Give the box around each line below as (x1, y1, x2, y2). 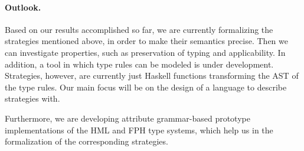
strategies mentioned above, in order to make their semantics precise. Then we (5, 35, 289, 47)
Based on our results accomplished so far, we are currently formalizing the (5, 23, 273, 35)
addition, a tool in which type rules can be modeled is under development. (5, 58, 274, 70)
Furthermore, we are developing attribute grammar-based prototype (5, 112, 250, 124)
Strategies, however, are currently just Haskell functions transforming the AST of (5, 69, 299, 82)
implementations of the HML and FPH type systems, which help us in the (5, 123, 273, 136)
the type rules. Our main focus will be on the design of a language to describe (5, 80, 287, 93)
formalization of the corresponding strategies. (5, 135, 168, 147)
